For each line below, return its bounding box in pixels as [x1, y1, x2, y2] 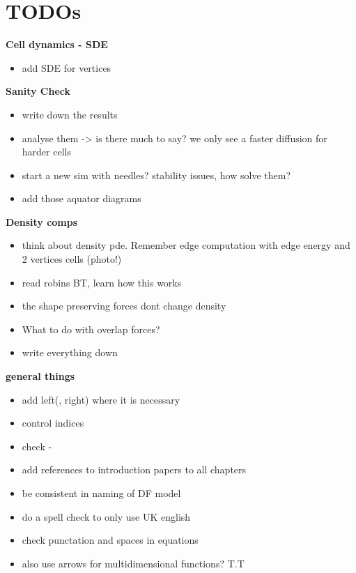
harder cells [22, 144, 71, 159]
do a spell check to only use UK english [22, 509, 191, 524]
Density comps [6, 214, 78, 229]
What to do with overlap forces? [22, 321, 160, 336]
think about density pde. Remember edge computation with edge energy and [22, 238, 350, 252]
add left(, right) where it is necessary [22, 392, 180, 406]
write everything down [22, 345, 118, 360]
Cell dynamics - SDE [6, 37, 108, 52]
